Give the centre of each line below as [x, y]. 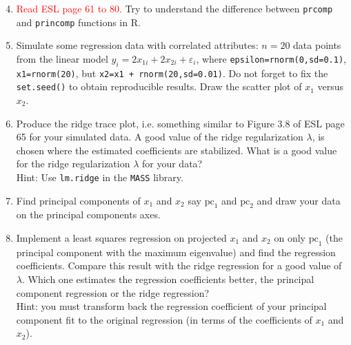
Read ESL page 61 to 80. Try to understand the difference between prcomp [174, 8]
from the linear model [62, 58]
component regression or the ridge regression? [113, 292]
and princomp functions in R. [78, 22]
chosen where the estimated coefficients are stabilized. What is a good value [177, 150]
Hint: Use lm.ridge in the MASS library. [100, 177]
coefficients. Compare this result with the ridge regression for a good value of [179, 265]
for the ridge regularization [73, 164]
